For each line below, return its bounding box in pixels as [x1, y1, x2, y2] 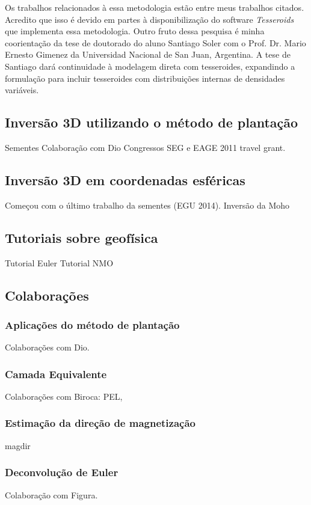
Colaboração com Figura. [5, 488, 98, 501]
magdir [5, 439, 31, 451]
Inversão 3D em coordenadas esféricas [5, 170, 245, 189]
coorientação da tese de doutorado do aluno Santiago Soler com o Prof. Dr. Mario [5, 36, 306, 49]
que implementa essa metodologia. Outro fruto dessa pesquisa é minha [5, 25, 265, 37]
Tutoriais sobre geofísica [5, 228, 158, 246]
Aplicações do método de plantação [5, 317, 180, 332]
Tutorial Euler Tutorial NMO [5, 256, 114, 269]
